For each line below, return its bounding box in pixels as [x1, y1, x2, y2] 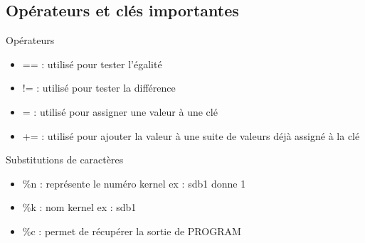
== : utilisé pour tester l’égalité [22, 56, 162, 71]
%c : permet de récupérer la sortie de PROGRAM [22, 223, 241, 238]
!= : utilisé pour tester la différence [22, 80, 176, 95]
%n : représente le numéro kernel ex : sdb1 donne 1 [22, 175, 246, 190]
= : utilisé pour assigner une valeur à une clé [22, 104, 218, 119]
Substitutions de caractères [6, 152, 124, 167]
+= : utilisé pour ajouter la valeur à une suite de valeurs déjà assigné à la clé [22, 128, 360, 143]
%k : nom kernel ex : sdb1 [22, 200, 137, 215]
